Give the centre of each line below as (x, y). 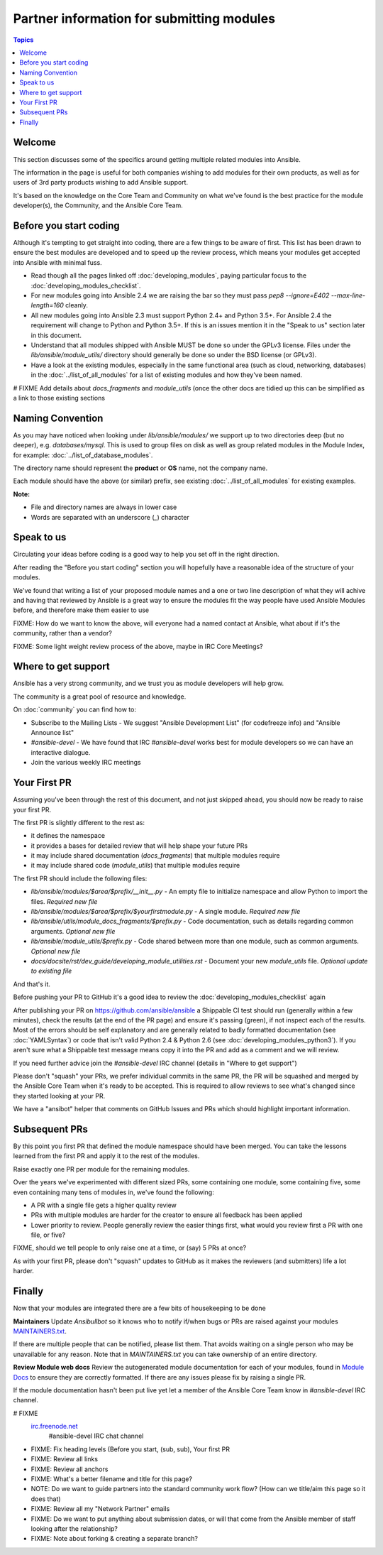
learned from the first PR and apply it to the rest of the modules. (106, 1156)
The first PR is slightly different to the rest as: (79, 822)
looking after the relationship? (74, 1528)
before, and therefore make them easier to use (81, 610)
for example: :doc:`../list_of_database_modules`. (83, 455)
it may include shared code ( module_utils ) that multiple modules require (135, 866)
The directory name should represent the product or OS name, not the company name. (140, 468)
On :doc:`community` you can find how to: (74, 709)
